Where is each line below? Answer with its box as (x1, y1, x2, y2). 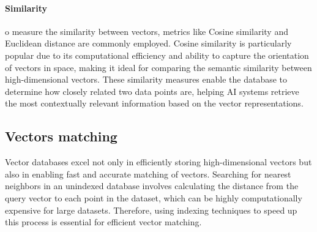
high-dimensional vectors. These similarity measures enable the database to (5, 73, 288, 86)
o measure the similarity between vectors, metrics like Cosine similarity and (5, 24, 288, 37)
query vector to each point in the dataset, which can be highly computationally (5, 191, 302, 204)
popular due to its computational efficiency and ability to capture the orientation (5, 48, 309, 61)
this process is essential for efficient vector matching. (5, 215, 202, 228)
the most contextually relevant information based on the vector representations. (5, 97, 304, 110)
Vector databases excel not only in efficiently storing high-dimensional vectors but (5, 155, 312, 168)
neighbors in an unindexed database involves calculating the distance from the (5, 179, 299, 192)
